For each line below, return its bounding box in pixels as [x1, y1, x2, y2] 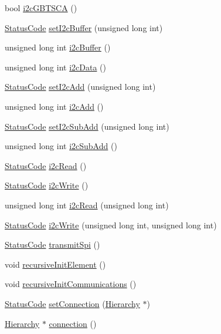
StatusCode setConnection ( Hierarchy [5, 297, 140, 309]
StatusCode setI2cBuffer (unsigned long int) [5, 21, 163, 33]
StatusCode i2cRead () [5, 159, 87, 171]
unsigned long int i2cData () [5, 60, 106, 73]
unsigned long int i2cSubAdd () [5, 140, 117, 152]
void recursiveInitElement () [5, 258, 106, 270]
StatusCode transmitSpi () [5, 238, 100, 251]
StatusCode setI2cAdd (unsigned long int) [5, 80, 156, 93]
